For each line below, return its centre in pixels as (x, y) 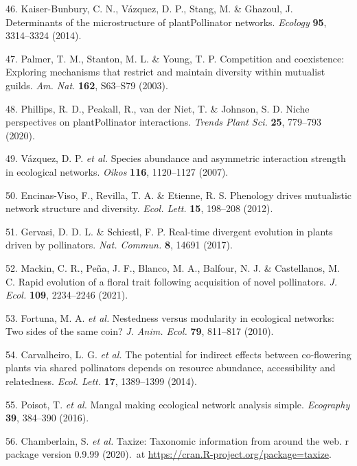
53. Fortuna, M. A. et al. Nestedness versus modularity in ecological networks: (170, 317)
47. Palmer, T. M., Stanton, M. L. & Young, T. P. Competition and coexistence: (175, 58)
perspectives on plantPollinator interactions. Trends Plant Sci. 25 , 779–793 (164, 122)
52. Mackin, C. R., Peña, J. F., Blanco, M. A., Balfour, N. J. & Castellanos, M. (173, 267)
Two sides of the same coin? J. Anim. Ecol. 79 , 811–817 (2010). (140, 331)
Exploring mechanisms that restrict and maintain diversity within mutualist (165, 72)
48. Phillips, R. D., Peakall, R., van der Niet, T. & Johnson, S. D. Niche (158, 108)
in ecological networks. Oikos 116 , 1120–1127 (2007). (117, 171)
